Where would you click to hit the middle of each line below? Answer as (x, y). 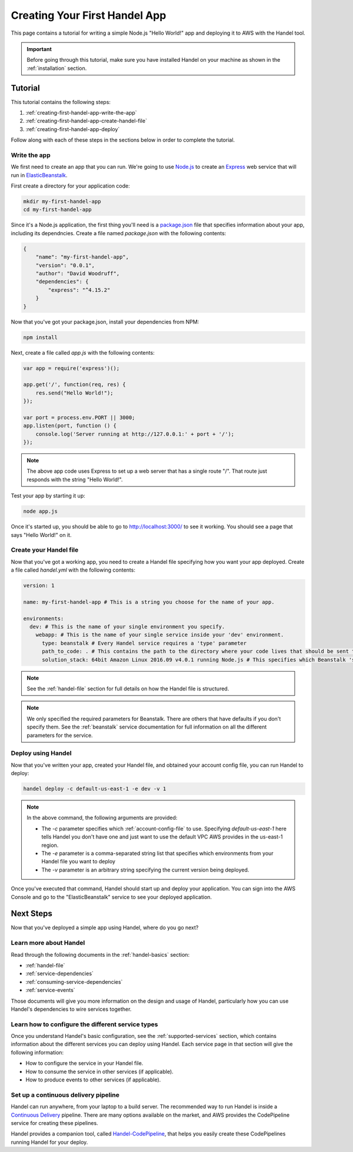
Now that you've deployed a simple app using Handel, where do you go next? (105, 928)
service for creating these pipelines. (54, 1123)
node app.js (41, 511)
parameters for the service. (60, 735)
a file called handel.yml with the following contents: (73, 570)
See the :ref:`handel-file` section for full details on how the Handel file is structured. (128, 689)
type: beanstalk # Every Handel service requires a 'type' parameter (144, 643)
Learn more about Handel (48, 943)
